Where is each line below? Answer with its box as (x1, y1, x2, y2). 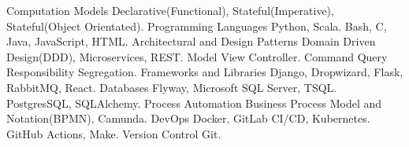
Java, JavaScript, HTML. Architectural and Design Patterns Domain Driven (6, 33, 376, 50)
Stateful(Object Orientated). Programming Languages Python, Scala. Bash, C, (6, 17, 387, 34)
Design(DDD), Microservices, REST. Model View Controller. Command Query (6, 48, 388, 64)
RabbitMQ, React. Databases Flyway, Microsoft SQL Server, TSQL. (6, 79, 337, 95)
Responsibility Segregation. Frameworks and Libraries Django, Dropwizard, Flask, (6, 64, 403, 80)
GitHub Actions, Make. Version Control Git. (6, 125, 221, 141)
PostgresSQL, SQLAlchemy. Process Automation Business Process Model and (6, 94, 382, 111)
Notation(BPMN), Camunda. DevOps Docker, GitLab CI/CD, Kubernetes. (6, 110, 370, 127)
